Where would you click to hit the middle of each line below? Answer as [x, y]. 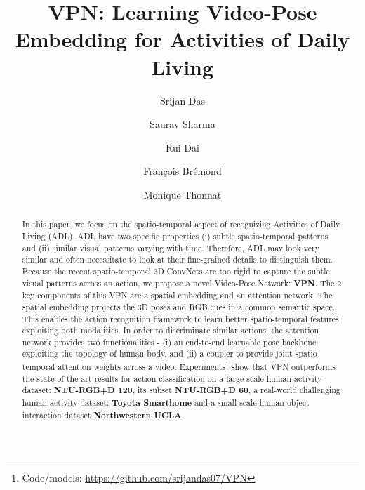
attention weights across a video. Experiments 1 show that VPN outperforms [197, 366]
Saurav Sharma [182, 124]
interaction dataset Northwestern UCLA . [103, 415]
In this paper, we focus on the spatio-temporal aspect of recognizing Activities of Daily [181, 224]
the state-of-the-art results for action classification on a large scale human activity [172, 378]
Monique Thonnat [182, 194]
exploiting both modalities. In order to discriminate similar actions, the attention [171, 330]
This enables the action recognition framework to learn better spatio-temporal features [180, 318]
